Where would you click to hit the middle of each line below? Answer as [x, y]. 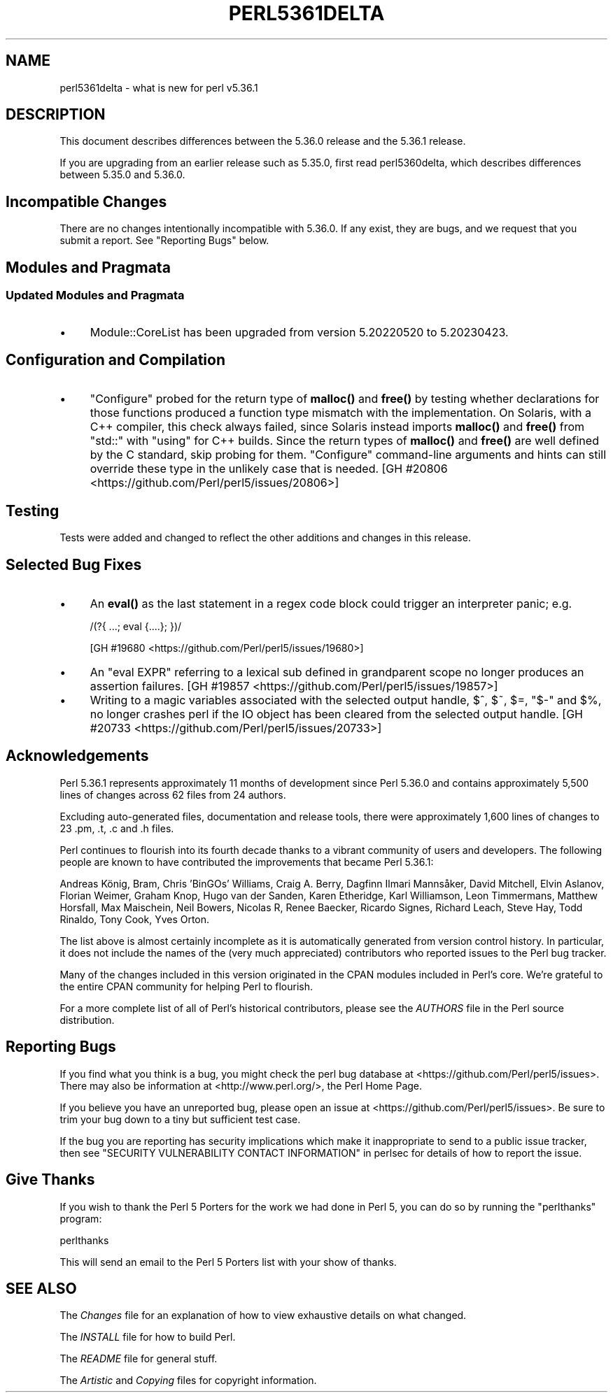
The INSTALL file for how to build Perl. [148, 1337]
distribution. [87, 1020]
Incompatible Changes [86, 201]
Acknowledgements [77, 756]
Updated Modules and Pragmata [95, 295]
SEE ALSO [41, 1288]
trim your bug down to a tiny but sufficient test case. [180, 1119]
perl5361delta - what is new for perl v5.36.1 [159, 87]
